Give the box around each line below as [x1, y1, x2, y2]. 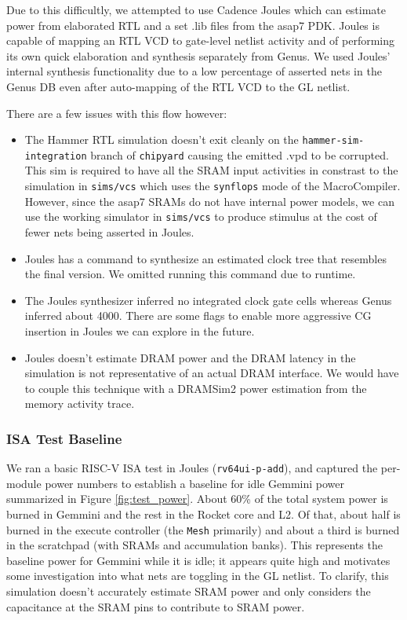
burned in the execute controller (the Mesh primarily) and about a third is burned [6, 521, 400, 537]
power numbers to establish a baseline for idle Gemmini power [45, 475, 345, 491]
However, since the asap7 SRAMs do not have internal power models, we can [24, 193, 394, 209]
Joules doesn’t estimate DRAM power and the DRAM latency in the [24, 349, 356, 365]
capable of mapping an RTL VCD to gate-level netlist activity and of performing [6, 32, 395, 49]
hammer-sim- [302, 135, 365, 147]
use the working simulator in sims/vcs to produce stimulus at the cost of [24, 208, 377, 225]
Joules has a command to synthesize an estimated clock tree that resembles [24, 250, 387, 266]
